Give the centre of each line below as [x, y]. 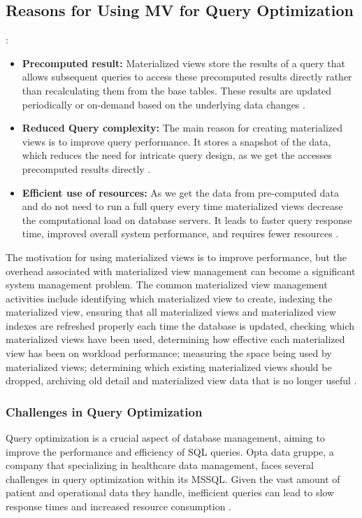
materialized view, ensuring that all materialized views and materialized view [171, 312]
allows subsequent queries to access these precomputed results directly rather [187, 77]
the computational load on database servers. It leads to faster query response [187, 219]
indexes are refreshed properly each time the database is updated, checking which [180, 325]
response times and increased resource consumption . [118, 506]
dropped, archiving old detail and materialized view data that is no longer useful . [181, 380]
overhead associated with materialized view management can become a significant [181, 271]
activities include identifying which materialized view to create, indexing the [169, 298]
